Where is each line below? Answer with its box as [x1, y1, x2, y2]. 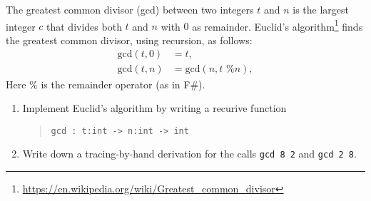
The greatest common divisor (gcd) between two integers [6, 2, 254, 16]
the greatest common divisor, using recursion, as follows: [6, 32, 253, 47]
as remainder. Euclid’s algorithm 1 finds [192, 16, 363, 33]
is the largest [293, 2, 350, 16]
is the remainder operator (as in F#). [41, 76, 205, 91]
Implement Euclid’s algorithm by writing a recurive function [22, 100, 287, 115]
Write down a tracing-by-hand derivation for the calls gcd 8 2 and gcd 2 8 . [22, 146, 357, 161]
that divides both [46, 19, 122, 33]
